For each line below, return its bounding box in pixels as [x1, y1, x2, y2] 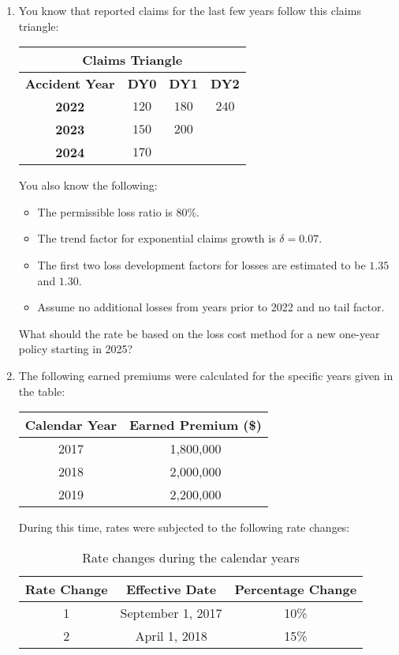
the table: [18, 382, 65, 399]
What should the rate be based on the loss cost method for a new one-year [18, 325, 380, 341]
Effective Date [126, 579, 217, 598]
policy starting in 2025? [18, 341, 133, 357]
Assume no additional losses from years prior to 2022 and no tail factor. [37, 299, 385, 315]
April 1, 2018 [135, 626, 207, 645]
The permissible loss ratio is [37, 203, 173, 220]
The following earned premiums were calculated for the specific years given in [18, 367, 393, 383]
